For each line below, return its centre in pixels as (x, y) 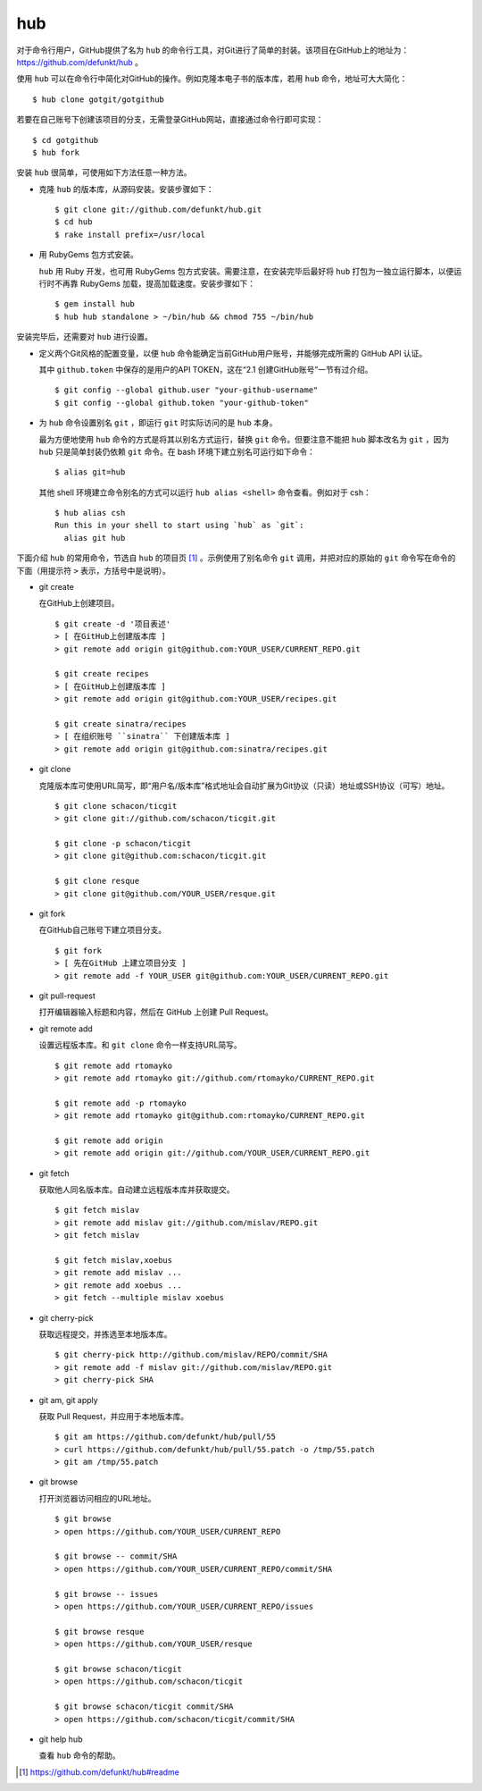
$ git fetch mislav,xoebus (114, 1261)
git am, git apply (68, 1400)
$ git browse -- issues (107, 1594)
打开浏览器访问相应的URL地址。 (97, 1498)
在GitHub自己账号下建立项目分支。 (103, 930)
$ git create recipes (102, 674)
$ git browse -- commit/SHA (116, 1556)
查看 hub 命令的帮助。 (79, 1755)
